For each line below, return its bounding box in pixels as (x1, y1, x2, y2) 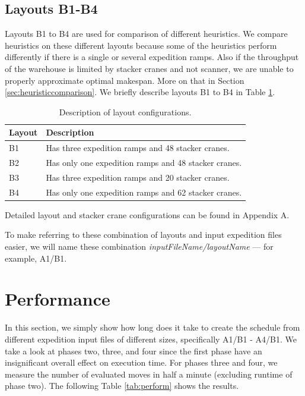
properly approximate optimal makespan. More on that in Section (5, 74, 244, 86)
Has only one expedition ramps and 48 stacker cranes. (46, 156, 242, 169)
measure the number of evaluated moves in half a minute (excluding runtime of (5, 367, 293, 380)
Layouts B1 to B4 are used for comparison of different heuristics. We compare (5, 27, 288, 40)
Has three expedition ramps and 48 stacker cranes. (46, 142, 230, 154)
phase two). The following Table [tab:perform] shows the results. (5, 379, 239, 392)
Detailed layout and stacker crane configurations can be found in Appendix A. (5, 208, 290, 221)
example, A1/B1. (5, 252, 67, 264)
